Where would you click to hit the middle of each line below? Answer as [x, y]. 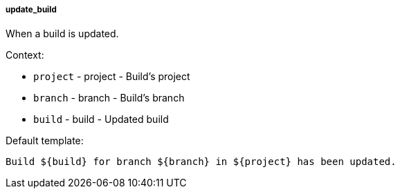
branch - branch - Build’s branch [109, 98]
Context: [25, 55]
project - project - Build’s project [112, 77]
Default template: [45, 141]
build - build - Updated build [101, 119]
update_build [31, 10]
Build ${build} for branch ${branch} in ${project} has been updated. [201, 162]
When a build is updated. [62, 34]
